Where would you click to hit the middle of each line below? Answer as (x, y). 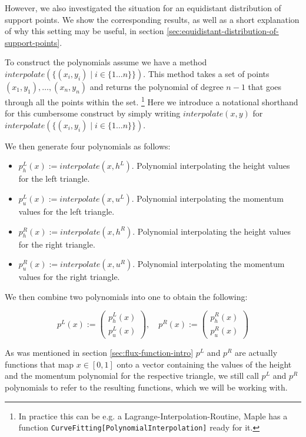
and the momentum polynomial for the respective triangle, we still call (132, 376)
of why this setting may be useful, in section (84, 31)
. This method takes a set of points (206, 73)
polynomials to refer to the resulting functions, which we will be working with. (146, 387)
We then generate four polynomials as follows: (88, 146)
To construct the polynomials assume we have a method (106, 62)
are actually (256, 353)
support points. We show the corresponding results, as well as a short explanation (152, 19)
